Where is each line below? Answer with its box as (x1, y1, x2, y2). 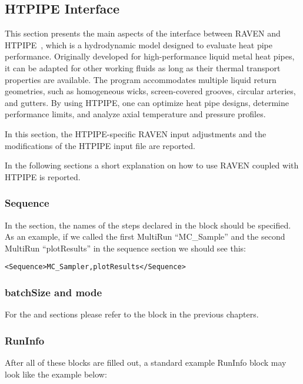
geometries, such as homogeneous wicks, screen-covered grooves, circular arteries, (5, 85, 296, 97)
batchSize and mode (5, 284, 102, 299)
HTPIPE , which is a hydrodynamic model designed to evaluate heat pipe (5, 38, 273, 51)
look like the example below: (5, 368, 107, 380)
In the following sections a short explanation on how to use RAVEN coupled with (5, 159, 299, 171)
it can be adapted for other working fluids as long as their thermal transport (5, 61, 281, 74)
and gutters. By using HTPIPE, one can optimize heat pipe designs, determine (5, 96, 289, 108)
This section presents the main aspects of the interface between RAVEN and (5, 27, 281, 39)
